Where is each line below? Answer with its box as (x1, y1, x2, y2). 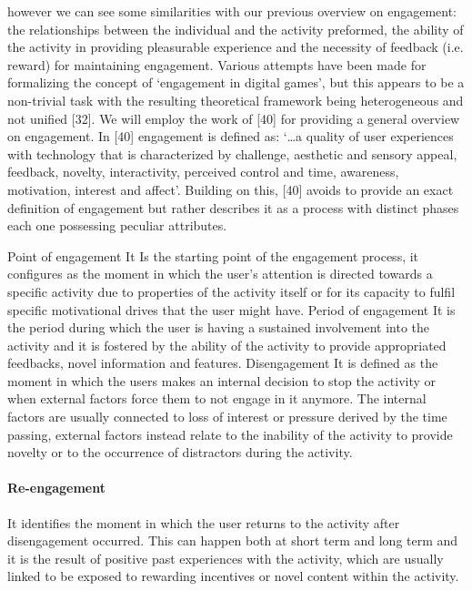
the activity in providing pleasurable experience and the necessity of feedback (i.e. (7, 37, 464, 56)
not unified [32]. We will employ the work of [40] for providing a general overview (7, 108, 460, 127)
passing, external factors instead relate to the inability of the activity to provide (7, 424, 453, 443)
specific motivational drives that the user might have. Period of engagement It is (7, 300, 456, 319)
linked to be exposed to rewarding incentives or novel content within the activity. (7, 566, 459, 586)
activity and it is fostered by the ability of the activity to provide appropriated (7, 335, 447, 354)
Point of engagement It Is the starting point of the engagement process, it (7, 246, 419, 265)
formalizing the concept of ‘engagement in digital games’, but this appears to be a (7, 73, 465, 92)
